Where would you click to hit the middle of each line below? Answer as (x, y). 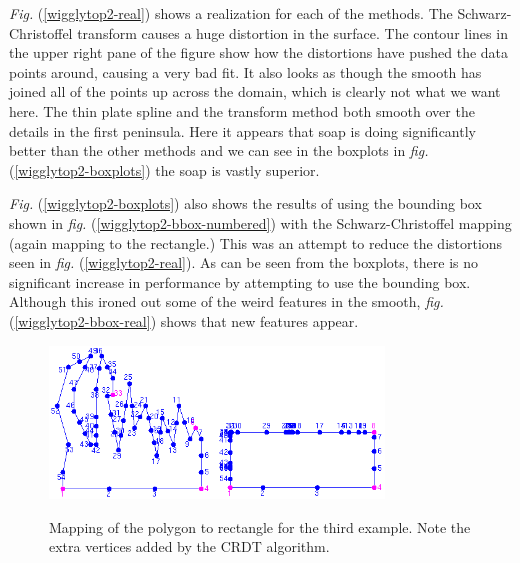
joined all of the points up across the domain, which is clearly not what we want (255, 91)
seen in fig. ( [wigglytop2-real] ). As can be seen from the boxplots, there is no (244, 262)
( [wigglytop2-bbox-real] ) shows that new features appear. (184, 320)
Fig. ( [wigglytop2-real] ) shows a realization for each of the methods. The (231, 13)
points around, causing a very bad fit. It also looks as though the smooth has (245, 71)
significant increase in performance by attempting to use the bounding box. (240, 281)
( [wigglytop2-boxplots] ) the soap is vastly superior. (164, 169)
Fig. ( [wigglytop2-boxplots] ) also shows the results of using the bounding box (245, 203)
